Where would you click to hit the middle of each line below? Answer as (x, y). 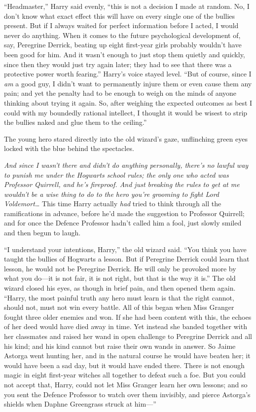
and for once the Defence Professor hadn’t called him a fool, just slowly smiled (123, 223)
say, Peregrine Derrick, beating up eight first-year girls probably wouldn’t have (123, 45)
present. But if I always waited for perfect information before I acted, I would (121, 25)
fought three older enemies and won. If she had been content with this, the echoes (128, 317)
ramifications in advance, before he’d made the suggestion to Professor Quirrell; (124, 213)
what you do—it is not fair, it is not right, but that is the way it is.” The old (120, 278)
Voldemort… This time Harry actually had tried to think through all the (113, 204)
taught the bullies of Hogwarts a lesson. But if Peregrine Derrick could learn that (127, 259)
